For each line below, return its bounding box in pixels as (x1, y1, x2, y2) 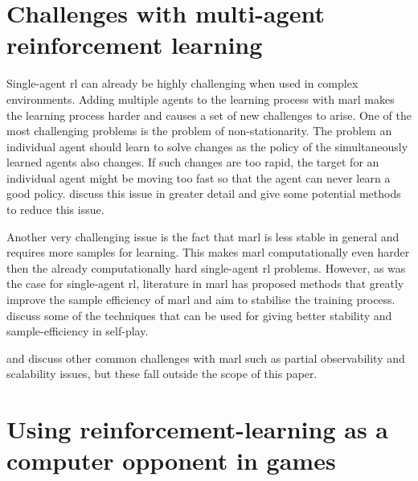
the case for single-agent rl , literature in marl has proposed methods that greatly (6, 275, 404, 292)
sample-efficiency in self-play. (6, 323, 149, 339)
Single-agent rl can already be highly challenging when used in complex (6, 75, 359, 92)
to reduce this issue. (6, 201, 104, 218)
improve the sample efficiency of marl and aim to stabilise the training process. (6, 291, 395, 308)
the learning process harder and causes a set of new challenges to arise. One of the (6, 106, 412, 123)
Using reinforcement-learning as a (6, 413, 388, 446)
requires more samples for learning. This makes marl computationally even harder (6, 244, 410, 261)
